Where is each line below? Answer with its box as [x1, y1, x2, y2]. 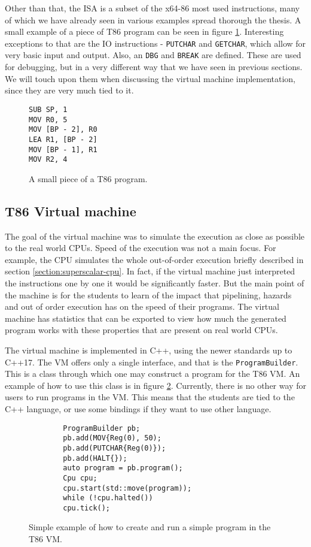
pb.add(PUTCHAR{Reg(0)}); [63, 443, 166, 452]
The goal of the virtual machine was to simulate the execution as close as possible [5, 229, 305, 242]
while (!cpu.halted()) [63, 494, 153, 503]
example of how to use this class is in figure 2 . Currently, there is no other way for [5, 379, 306, 391]
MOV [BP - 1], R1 [29, 145, 97, 154]
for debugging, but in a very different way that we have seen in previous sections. [5, 61, 303, 73]
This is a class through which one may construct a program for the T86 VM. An [5, 367, 300, 380]
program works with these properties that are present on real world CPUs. [5, 324, 278, 336]
